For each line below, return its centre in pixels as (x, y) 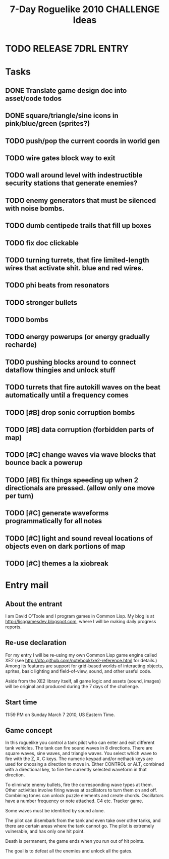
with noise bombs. (35, 208)
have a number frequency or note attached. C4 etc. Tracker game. (74, 801)
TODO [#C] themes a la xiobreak (57, 563)
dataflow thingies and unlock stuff (60, 370)
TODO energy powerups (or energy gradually (78, 337)
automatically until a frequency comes (67, 395)
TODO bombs (27, 320)
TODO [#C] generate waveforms (57, 513)
